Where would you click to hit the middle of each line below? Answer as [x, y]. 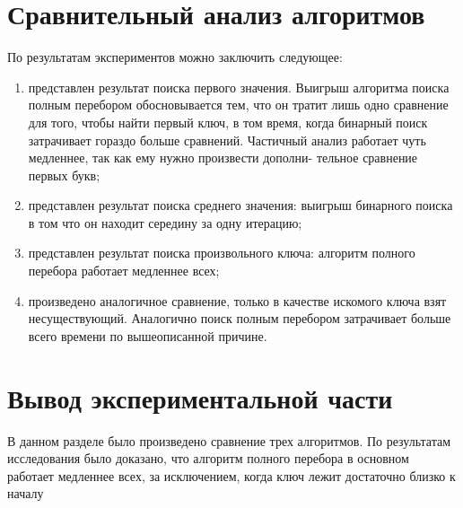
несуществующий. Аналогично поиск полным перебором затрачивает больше [240, 318]
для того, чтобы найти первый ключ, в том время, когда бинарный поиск [228, 122]
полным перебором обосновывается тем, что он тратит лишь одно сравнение [238, 105]
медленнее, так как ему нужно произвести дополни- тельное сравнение [223, 158]
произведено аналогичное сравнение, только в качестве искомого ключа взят [237, 300]
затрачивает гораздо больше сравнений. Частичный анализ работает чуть [227, 140]
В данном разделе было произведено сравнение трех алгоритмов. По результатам [229, 440]
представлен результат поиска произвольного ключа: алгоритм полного [222, 253]
